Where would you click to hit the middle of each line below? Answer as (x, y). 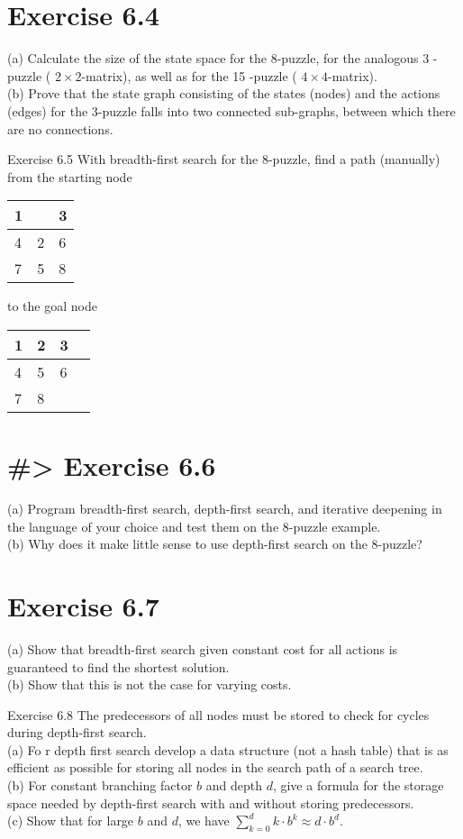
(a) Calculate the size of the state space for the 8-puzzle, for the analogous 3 (218, 58)
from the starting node (70, 176)
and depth (234, 785)
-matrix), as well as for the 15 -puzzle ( (189, 75)
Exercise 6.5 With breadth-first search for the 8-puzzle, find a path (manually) (224, 159)
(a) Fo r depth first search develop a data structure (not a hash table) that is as (228, 749)
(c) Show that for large (71, 821)
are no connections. (60, 128)
